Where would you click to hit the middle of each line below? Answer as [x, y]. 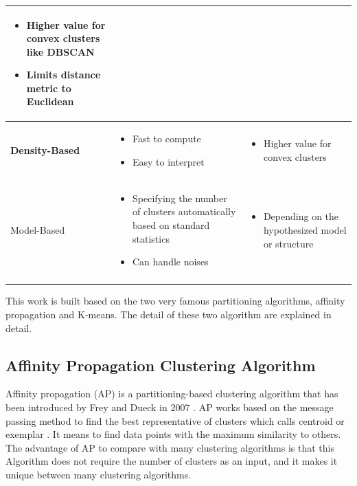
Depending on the [301, 216]
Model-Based [38, 229]
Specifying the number [180, 198]
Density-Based [45, 150]
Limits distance [64, 75]
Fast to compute [167, 139]
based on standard [171, 224]
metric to [49, 88]
